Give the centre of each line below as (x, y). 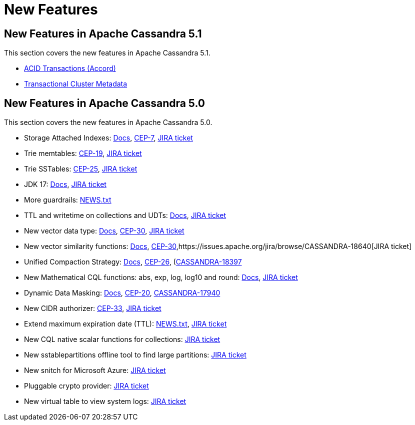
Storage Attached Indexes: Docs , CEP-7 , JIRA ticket (108, 138)
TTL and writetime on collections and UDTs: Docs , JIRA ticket (125, 215)
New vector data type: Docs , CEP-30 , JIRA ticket (104, 231)
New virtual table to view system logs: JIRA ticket (105, 401)
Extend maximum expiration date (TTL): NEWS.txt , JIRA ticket (125, 324)
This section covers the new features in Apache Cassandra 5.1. (107, 53)
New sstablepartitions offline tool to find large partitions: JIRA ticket (135, 355)
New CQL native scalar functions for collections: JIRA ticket (122, 339)
